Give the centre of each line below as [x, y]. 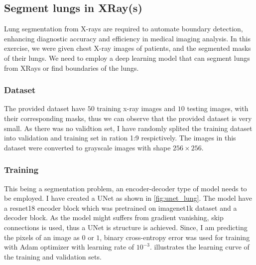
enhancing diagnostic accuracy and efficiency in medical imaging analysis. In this [128, 38]
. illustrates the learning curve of [200, 247]
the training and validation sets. [53, 256]
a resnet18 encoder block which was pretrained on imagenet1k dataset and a [121, 207]
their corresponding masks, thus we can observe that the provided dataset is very [128, 118]
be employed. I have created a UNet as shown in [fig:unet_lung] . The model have [128, 198]
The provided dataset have [45, 108]
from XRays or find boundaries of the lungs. [71, 67]
